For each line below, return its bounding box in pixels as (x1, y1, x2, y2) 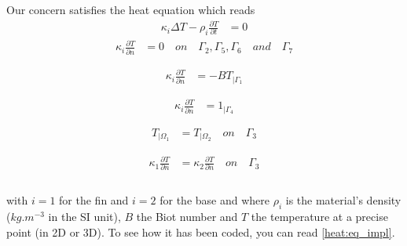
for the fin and (59, 192, 129, 208)
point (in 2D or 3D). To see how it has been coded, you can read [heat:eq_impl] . (6, 223, 395, 240)
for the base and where (159, 192, 270, 208)
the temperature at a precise (251, 208, 388, 225)
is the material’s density (285, 192, 401, 208)
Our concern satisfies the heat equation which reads (6, 2, 255, 17)
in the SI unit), (48, 208, 121, 225)
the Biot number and (136, 208, 238, 225)
